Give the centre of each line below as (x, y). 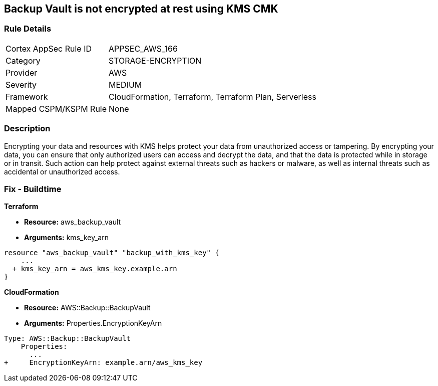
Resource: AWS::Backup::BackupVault (87, 308)
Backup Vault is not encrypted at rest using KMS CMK (141, 9)
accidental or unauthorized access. (62, 171)
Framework (27, 96)
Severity (21, 84)
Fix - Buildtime (33, 189)
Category (23, 60)
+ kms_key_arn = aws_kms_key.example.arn (95, 269)
